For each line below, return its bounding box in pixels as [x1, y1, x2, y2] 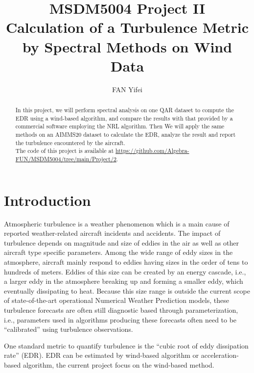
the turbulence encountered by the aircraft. [15, 138, 125, 147]
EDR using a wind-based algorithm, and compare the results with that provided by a [15, 114, 233, 122]
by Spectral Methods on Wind [22, 36, 232, 56]
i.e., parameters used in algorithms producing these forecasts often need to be [4, 314, 237, 324]
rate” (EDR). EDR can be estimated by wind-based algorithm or [4, 350, 199, 360]
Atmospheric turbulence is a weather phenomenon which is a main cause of [4, 218, 230, 228]
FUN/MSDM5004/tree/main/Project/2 [15, 155, 116, 163]
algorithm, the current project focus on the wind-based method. [23, 359, 214, 370]
